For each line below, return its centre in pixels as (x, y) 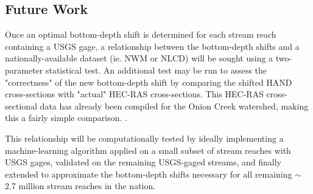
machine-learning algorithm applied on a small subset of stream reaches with (148, 150)
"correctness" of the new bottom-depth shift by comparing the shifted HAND (149, 82)
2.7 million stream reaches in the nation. (80, 186)
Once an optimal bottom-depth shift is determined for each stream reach (141, 34)
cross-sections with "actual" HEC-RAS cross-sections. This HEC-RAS (134, 94)
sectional (21, 106)
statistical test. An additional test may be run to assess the (156, 70)
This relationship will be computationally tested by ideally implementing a (144, 138)
